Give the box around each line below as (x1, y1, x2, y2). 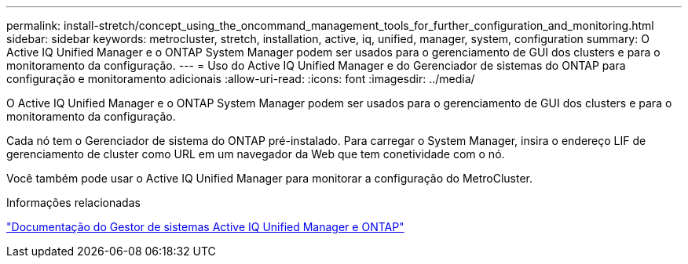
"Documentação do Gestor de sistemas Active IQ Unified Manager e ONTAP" (6, 220, 404, 233)
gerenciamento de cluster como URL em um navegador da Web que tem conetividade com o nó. (6, 147, 505, 161)
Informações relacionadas (6, 196, 141, 209)
